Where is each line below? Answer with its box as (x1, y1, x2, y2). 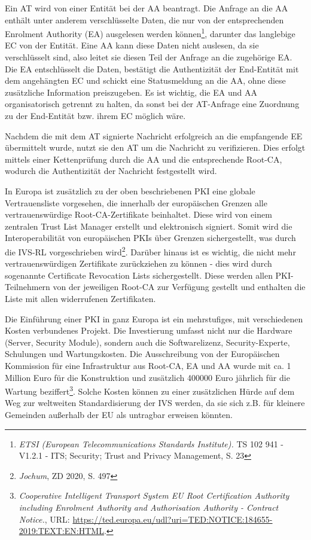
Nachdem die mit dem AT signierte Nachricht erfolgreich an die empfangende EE (5, 129, 303, 142)
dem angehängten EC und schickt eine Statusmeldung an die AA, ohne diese (5, 74, 286, 87)
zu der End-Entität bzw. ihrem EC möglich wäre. (5, 109, 186, 121)
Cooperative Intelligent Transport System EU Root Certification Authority (19, 489, 289, 502)
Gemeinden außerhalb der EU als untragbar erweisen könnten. (5, 408, 233, 420)
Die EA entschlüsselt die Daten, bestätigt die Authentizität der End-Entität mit (5, 62, 299, 75)
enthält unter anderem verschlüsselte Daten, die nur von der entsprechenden (5, 13, 284, 26)
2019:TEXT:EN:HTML (19, 524, 104, 537)
